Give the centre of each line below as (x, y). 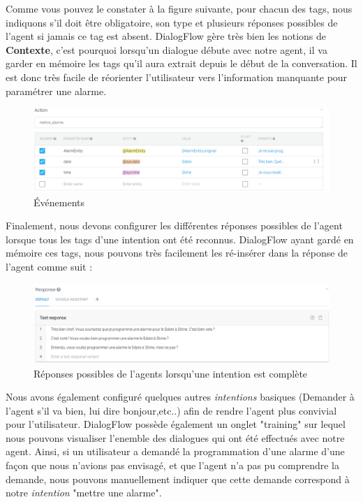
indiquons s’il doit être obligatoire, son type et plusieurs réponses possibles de (172, 22)
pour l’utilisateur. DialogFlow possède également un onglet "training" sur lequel (176, 424)
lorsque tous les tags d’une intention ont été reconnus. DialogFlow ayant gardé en (180, 239)
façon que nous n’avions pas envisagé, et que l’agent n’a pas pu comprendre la (173, 465)
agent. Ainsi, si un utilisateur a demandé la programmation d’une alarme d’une (175, 451)
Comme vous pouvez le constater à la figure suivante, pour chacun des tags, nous (179, 8)
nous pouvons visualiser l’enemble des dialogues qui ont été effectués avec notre (175, 437)
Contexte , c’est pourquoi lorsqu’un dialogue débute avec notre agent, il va (166, 49)
